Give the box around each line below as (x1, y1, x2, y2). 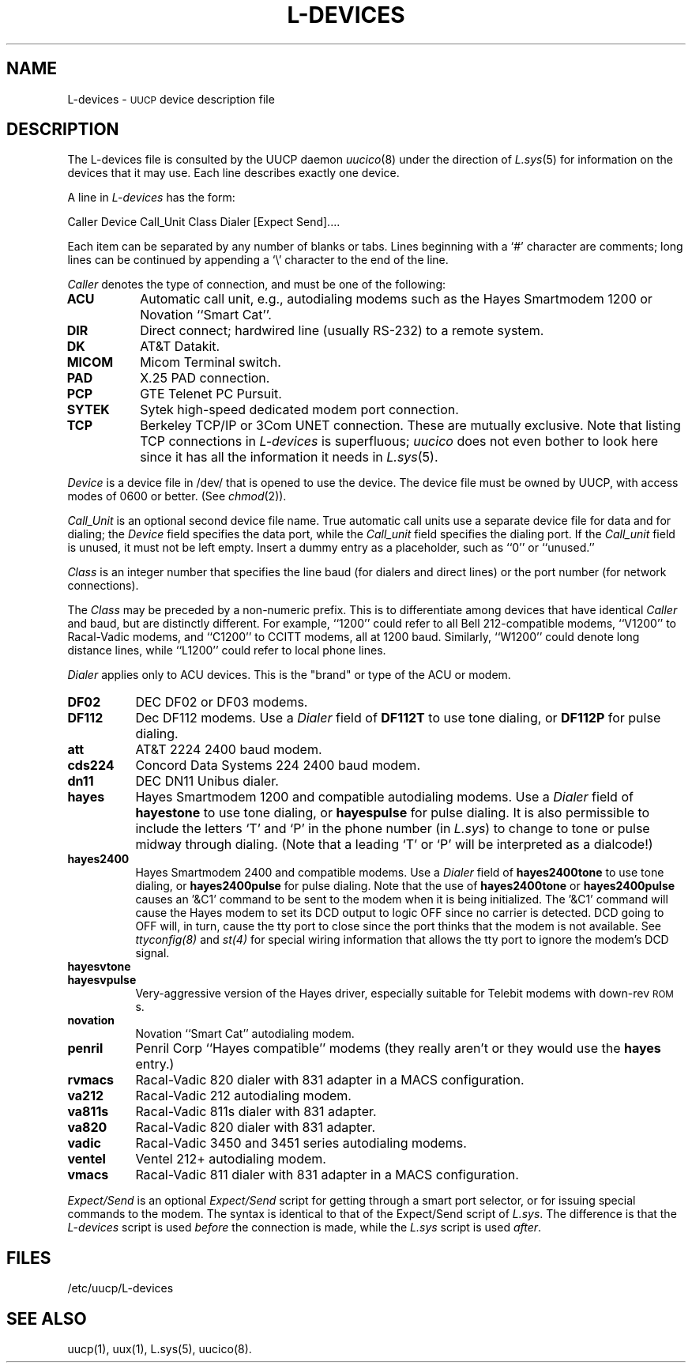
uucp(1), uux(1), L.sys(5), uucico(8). (67, 1342, 252, 1356)
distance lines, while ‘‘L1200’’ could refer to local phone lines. (67, 643, 386, 658)
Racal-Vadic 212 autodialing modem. (135, 1088, 352, 1104)
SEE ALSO (6, 1308, 87, 1329)
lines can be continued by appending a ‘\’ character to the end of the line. (67, 253, 449, 267)
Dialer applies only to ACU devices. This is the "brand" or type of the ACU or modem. (67, 668, 511, 682)
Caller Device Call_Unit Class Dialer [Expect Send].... (67, 215, 340, 229)
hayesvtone (67, 960, 131, 974)
